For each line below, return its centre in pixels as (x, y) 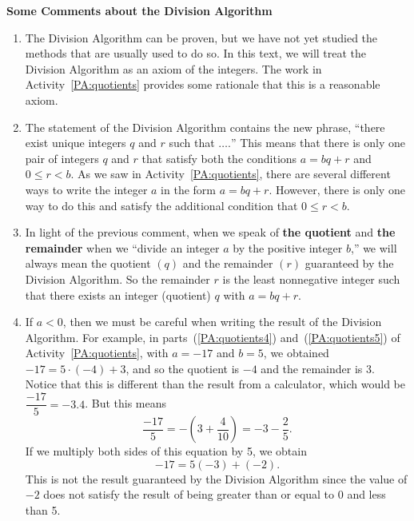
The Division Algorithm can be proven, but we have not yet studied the (201, 37)
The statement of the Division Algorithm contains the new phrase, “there (205, 127)
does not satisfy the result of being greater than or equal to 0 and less (215, 494)
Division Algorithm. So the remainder (117, 278)
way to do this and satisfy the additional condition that (161, 205)
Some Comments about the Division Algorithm (139, 10)
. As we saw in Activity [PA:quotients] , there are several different (231, 174)
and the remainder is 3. (318, 368)
